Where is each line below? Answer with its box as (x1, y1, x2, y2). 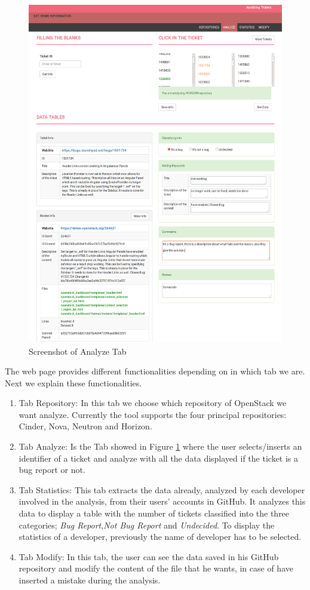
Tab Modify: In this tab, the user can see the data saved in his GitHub (19, 550, 279, 563)
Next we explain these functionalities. (5, 376, 142, 389)
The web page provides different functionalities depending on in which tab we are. (5, 365, 305, 377)
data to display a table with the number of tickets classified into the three (19, 507, 290, 520)
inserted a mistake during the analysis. (19, 574, 161, 586)
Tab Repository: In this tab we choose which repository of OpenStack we (19, 397, 287, 409)
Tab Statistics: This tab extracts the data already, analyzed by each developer (19, 483, 305, 496)
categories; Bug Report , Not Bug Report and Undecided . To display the (19, 518, 275, 531)
